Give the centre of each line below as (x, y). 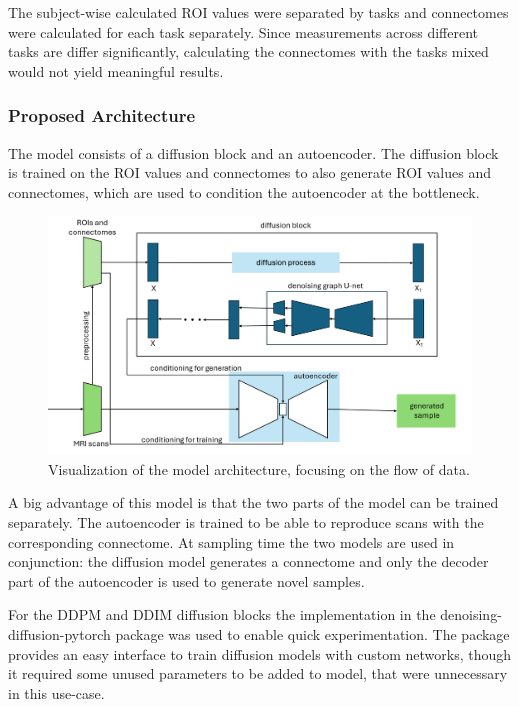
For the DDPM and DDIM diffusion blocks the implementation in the (222, 614)
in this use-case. (56, 692)
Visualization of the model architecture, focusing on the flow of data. (259, 468)
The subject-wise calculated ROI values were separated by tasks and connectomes (258, 12)
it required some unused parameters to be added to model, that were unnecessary (258, 673)
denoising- (471, 614)
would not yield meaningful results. (116, 70)
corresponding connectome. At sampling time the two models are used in (231, 541)
